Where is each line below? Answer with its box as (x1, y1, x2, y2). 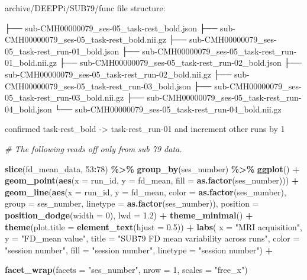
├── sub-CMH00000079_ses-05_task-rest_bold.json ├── (5, 21, 218, 34)
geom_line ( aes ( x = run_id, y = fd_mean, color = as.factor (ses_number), (5, 185, 286, 198)
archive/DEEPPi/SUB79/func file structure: (5, 2, 166, 14)
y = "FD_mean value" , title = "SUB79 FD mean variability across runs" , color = (5, 232, 300, 244)
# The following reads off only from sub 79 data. (5, 142, 182, 155)
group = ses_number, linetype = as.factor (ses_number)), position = (5, 197, 259, 210)
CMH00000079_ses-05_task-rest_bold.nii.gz (5, 33, 166, 46)
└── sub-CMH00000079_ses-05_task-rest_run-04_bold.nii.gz (54, 102, 282, 115)
